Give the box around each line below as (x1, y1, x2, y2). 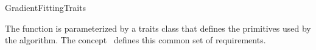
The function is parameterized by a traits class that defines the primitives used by (5, 21, 311, 34)
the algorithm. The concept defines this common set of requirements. (5, 34, 266, 46)
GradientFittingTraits (5, 1, 86, 13)
